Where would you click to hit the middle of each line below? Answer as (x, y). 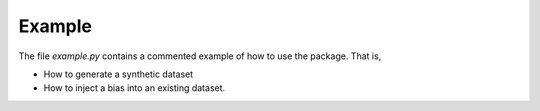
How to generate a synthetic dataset (118, 74)
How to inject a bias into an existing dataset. (134, 88)
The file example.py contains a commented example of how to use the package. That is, (200, 56)
